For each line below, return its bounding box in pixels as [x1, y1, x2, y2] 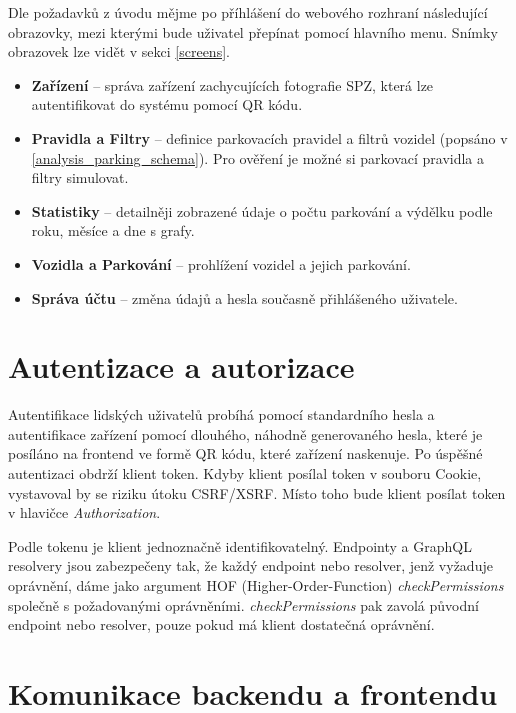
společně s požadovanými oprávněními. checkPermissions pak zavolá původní [8, 594, 479, 615]
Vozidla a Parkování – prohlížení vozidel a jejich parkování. [31, 253, 411, 274]
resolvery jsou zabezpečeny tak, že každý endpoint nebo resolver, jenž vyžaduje [8, 555, 493, 576]
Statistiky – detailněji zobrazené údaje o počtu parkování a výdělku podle [31, 200, 493, 221]
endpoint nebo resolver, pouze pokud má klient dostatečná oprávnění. [8, 614, 435, 635]
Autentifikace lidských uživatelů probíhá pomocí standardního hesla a [8, 404, 435, 425]
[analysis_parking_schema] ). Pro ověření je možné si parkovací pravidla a [31, 147, 485, 168]
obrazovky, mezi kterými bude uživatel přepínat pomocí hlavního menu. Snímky [8, 21, 498, 42]
